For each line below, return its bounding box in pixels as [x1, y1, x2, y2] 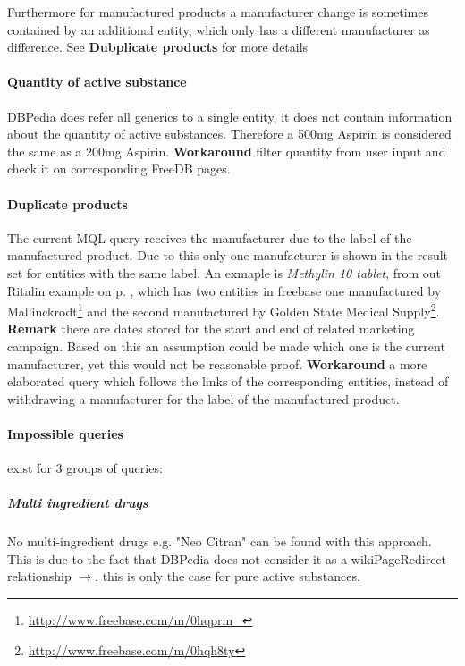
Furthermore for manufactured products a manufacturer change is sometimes [7, 3, 428, 21]
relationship [7, 567, 72, 586]
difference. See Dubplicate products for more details [7, 38, 309, 56]
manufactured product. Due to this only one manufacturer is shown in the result [7, 246, 449, 265]
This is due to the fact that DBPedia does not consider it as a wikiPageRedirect [7, 549, 447, 568]
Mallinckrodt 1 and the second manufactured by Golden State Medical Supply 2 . [7, 299, 440, 320]
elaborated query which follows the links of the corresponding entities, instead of [7, 372, 449, 391]
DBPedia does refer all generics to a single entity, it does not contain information [7, 106, 452, 125]
